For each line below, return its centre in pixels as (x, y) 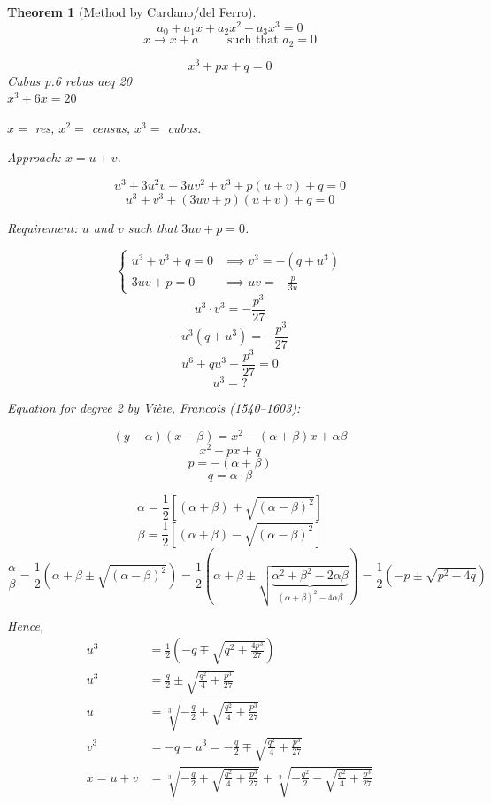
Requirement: (42, 228)
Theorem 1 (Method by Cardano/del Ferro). (132, 12)
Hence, (26, 625)
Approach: (34, 157)
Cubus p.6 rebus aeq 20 (69, 80)
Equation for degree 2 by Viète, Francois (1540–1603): (154, 407)
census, (111, 127)
